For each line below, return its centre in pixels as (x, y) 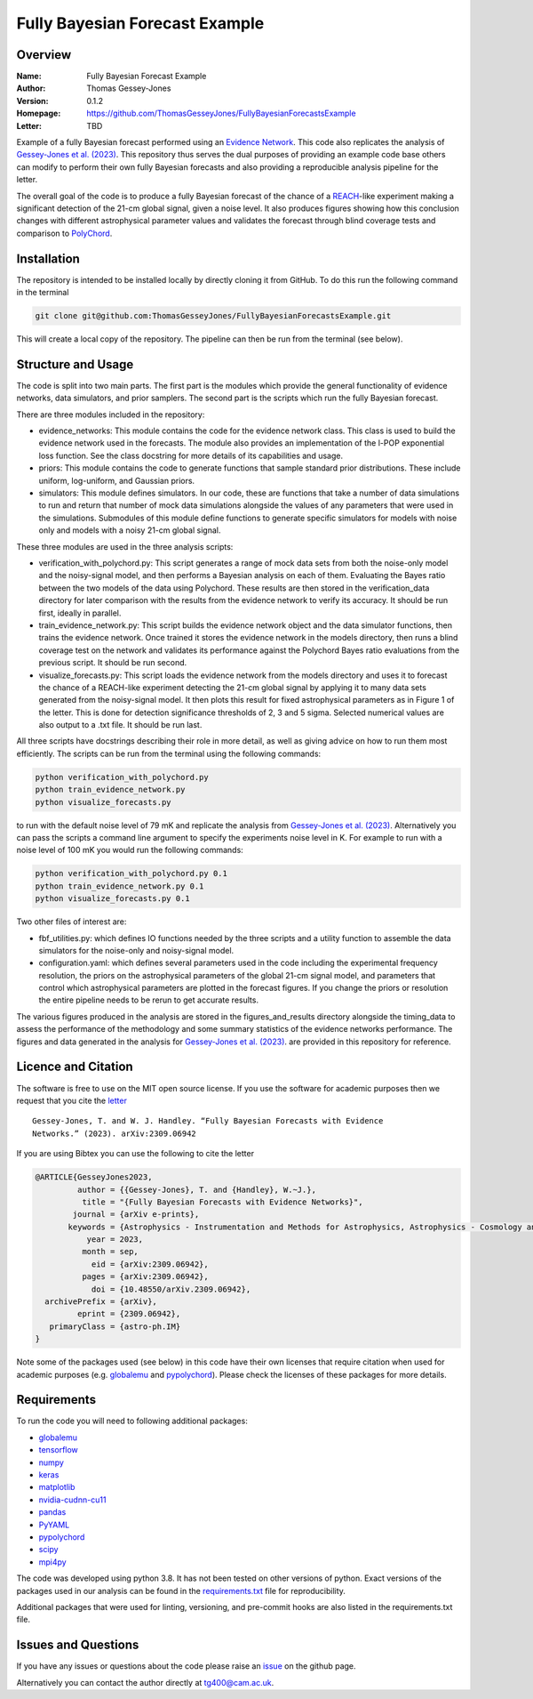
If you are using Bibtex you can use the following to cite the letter (135, 1154)
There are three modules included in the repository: (111, 415)
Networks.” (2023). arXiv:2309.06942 (115, 1133)
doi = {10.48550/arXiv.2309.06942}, (171, 1289)
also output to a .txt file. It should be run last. (120, 725)
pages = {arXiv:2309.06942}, (145, 1277)
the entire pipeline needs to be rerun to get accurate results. (149, 1000)
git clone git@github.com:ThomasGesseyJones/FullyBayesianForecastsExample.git (213, 316)
